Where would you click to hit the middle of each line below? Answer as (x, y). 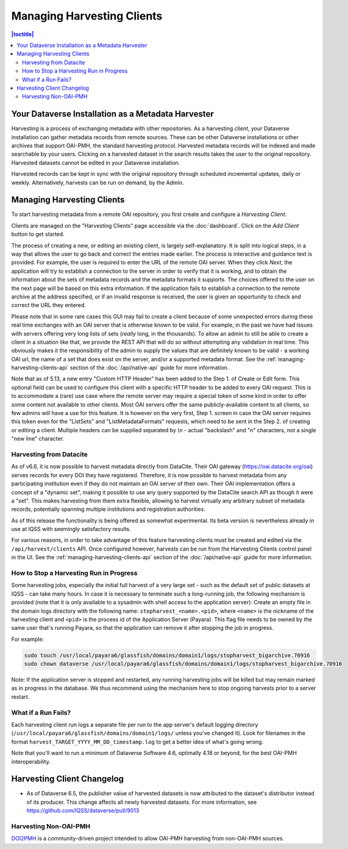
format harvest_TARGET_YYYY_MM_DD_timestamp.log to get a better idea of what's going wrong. (137, 742)
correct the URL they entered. (49, 305)
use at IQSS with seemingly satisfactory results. (71, 529)
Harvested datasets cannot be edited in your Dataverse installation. (96, 162)
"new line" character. (37, 439)
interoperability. (31, 761)
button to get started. (38, 234)
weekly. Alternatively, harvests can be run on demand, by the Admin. (98, 182)
